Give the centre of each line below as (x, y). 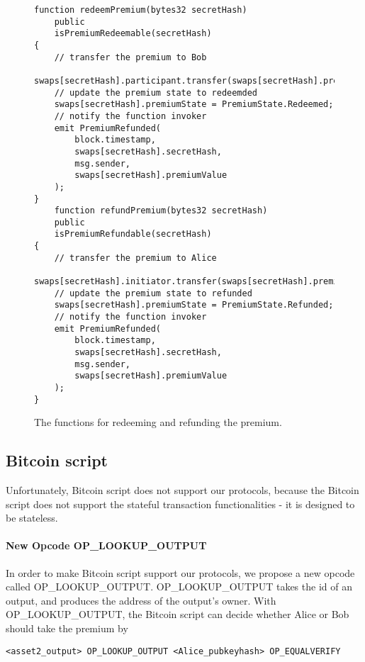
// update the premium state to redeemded (156, 92)
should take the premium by (67, 628)
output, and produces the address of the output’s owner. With (141, 600)
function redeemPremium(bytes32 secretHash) (141, 10)
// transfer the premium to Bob (130, 57)
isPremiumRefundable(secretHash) (133, 234)
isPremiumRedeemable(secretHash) (133, 34)
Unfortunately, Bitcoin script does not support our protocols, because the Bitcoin (182, 490)
